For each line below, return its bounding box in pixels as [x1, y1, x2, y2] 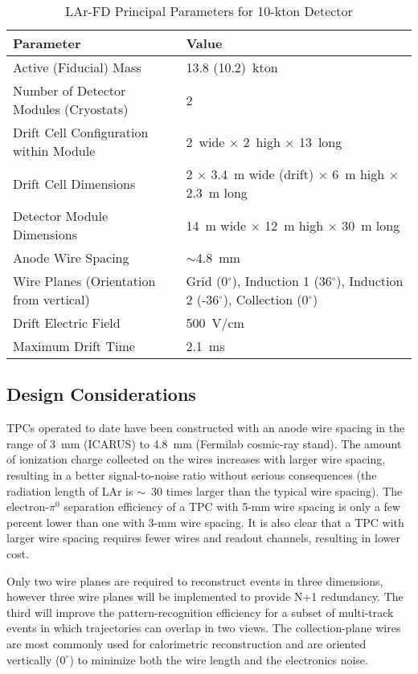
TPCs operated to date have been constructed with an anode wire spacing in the [6, 419, 405, 436]
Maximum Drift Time [13, 337, 135, 355]
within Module [13, 141, 96, 160]
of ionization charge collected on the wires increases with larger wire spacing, [6, 451, 386, 468]
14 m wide [186, 215, 247, 235]
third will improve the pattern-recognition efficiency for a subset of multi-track [6, 603, 394, 620]
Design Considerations [6, 382, 196, 406]
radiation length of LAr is [6, 482, 133, 499]
